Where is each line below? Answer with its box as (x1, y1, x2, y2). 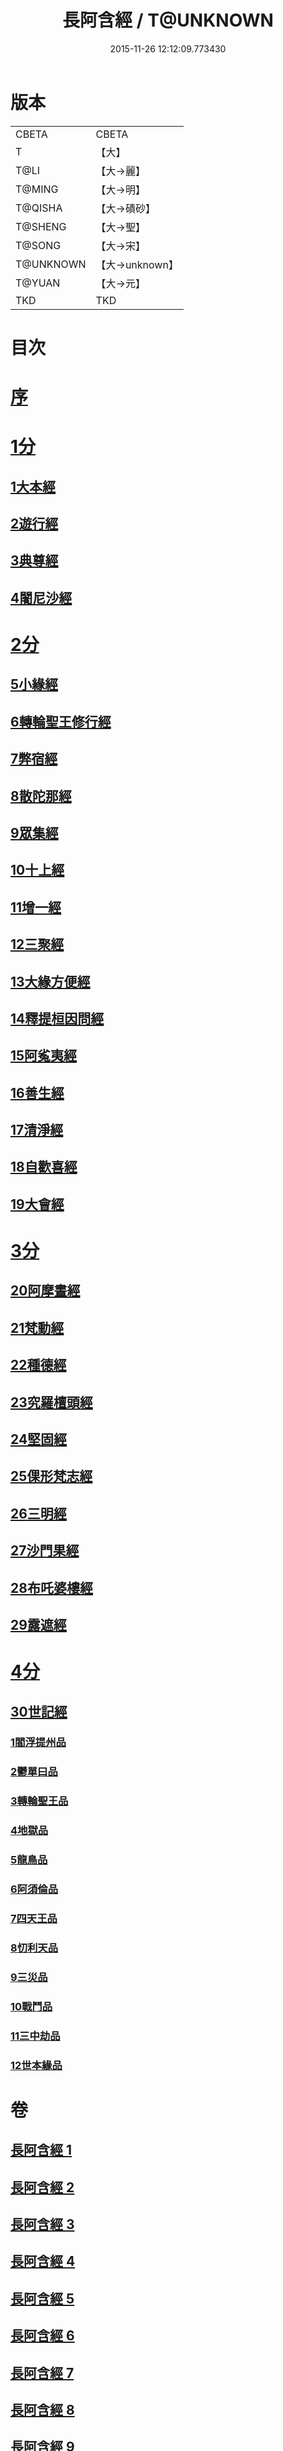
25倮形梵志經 (10, 1468, 93, 1485)
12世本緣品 (10, 2058, 63, 2072)
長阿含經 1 (10, 2142, 73, 2159)
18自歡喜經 (10, 1159, 78, 1176)
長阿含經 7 (10, 2364, 75, 2381)
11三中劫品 (10, 2029, 61, 2043)
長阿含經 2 (10, 2179, 75, 2196)
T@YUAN (15, 276, 61, 290)
